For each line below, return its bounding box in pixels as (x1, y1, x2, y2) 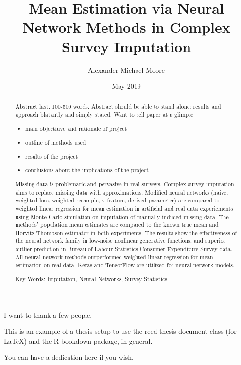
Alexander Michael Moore (88, 64, 165, 74)
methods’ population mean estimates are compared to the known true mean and (15, 220, 219, 229)
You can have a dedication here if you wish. (4, 352, 134, 362)
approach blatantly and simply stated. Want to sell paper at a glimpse (15, 110, 194, 119)
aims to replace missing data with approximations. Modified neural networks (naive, (15, 188, 228, 196)
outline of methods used (25, 138, 86, 146)
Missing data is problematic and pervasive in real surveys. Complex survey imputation (15, 180, 234, 188)
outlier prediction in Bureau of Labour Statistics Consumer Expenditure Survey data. (15, 245, 233, 253)
